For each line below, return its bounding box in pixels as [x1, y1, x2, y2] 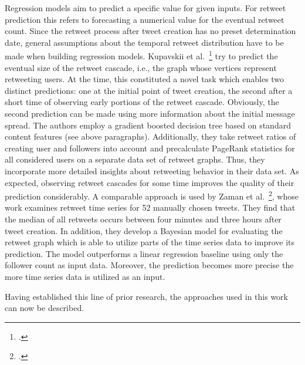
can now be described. [5, 302, 84, 314]
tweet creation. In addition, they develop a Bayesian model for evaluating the [5, 224, 283, 236]
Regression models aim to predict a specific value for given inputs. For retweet [5, 2, 286, 13]
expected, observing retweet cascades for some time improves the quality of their [5, 176, 294, 188]
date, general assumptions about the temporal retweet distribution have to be [5, 36, 284, 48]
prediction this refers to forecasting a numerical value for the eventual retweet [5, 13, 284, 25]
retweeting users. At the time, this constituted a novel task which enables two [5, 73, 284, 85]
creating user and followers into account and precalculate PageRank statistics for [5, 141, 295, 154]
